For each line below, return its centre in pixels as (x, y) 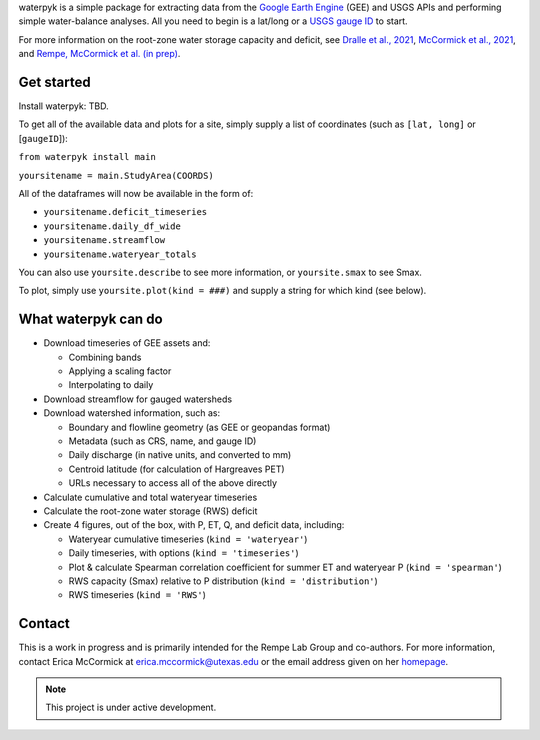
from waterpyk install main (87, 157)
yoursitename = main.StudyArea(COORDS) (116, 175)
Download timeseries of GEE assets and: (127, 343)
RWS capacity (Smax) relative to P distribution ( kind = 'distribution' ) (223, 581)
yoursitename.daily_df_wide (112, 226)
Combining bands (105, 357)
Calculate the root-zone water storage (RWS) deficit (150, 511)
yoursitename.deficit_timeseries (125, 212)
